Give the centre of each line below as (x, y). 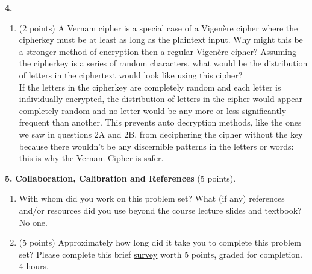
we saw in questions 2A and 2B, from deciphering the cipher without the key (161, 134)
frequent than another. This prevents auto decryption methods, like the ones (160, 122)
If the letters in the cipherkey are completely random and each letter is (150, 87)
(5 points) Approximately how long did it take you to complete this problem (160, 242)
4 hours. (34, 266)
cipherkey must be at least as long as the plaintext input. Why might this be (161, 40)
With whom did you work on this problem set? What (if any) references (152, 198)
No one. (33, 222)
